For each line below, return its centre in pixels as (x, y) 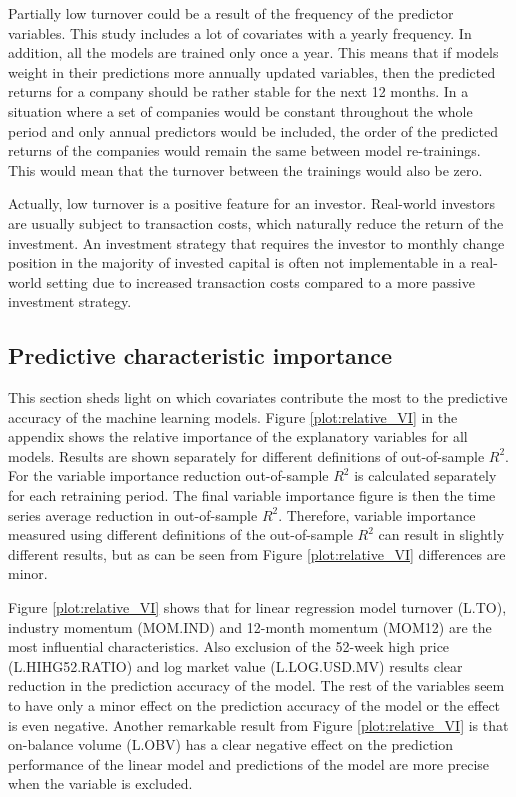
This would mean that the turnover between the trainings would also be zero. (245, 169)
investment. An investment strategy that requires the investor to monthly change (256, 242)
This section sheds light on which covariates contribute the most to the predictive (258, 397)
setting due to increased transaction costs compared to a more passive (260, 281)
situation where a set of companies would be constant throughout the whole (240, 110)
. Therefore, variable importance (377, 514)
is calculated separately (425, 475)
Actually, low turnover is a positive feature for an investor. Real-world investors (251, 203)
